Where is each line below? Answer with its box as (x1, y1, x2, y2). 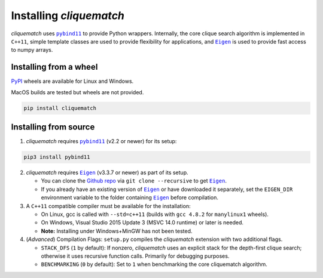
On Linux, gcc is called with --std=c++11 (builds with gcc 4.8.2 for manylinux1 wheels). (41, 211, 269, 218)
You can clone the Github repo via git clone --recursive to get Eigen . (41, 177, 227, 184)
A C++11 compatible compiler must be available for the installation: (26, 202, 191, 209)
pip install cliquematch (23, 104, 97, 112)
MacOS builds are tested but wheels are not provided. (11, 88, 144, 95)
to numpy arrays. (11, 47, 53, 54)
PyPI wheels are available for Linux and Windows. (11, 78, 134, 85)
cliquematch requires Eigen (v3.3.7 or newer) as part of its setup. (26, 169, 188, 176)
